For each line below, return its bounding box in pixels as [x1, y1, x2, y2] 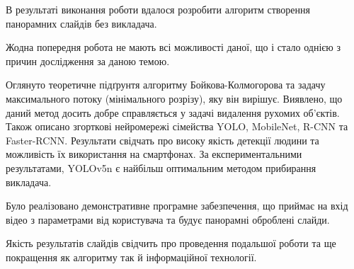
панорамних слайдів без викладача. [6, 16, 157, 30]
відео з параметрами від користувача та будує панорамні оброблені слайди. [6, 212, 330, 227]
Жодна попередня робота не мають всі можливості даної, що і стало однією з [6, 40, 341, 55]
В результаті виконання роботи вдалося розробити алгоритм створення [6, 2, 310, 16]
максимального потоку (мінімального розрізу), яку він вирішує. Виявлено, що [6, 91, 343, 105]
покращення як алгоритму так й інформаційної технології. [6, 249, 257, 264]
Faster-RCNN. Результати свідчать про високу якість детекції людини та [6, 132, 319, 147]
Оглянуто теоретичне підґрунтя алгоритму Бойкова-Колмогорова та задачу [6, 77, 326, 92]
